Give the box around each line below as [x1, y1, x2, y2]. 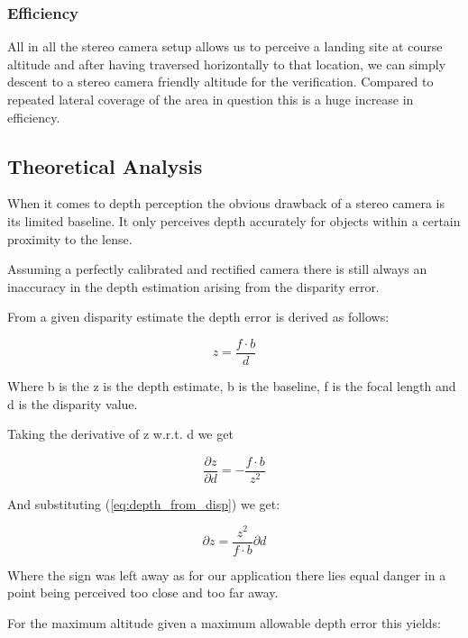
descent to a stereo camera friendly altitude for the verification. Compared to [7, 72, 434, 91]
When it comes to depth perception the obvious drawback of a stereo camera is [7, 194, 445, 213]
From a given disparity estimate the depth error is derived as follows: [7, 307, 390, 326]
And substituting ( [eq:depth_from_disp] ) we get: [7, 494, 280, 513]
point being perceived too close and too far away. [7, 583, 279, 602]
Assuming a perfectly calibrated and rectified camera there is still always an [7, 260, 427, 278]
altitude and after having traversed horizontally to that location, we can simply [7, 54, 446, 73]
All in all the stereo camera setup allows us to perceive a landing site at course [7, 37, 443, 56]
